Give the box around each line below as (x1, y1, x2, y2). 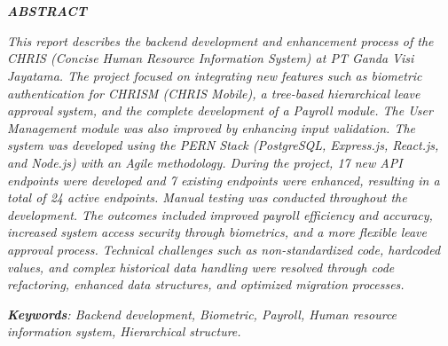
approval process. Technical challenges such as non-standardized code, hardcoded (7, 240, 441, 258)
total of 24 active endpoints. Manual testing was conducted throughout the (7, 188, 407, 207)
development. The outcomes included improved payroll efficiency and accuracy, (7, 205, 433, 224)
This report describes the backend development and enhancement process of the (7, 31, 434, 50)
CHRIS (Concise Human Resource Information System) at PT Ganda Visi (7, 49, 414, 67)
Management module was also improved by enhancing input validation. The (7, 118, 416, 137)
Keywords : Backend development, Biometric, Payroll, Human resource (7, 304, 397, 323)
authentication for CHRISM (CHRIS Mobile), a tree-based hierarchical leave (7, 83, 420, 102)
